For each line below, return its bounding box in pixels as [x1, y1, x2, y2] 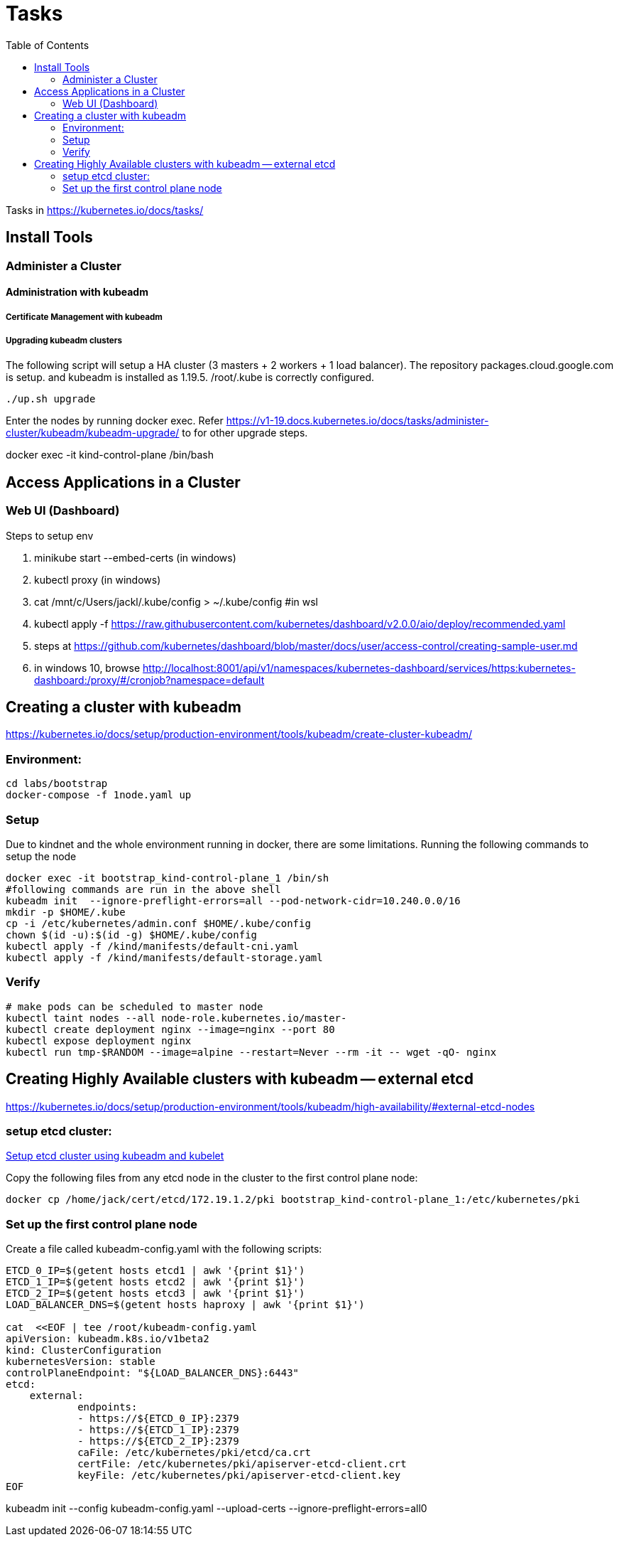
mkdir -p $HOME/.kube [6, 906, 126, 918]
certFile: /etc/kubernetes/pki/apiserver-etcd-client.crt [77, 1458, 407, 1470]
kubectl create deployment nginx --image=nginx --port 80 [6, 1023, 335, 1035]
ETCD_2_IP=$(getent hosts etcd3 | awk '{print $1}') [6, 1287, 305, 1300]
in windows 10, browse [34, 661, 141, 674]
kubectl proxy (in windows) [34, 573, 161, 586]
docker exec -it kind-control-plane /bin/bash [6, 449, 214, 461]
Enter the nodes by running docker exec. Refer [6, 414, 224, 427]
